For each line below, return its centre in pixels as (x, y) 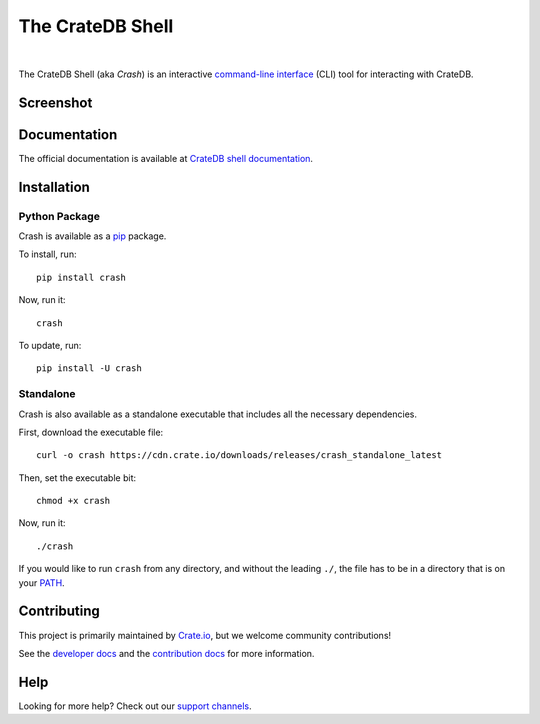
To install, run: (47, 254)
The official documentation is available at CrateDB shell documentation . (166, 158)
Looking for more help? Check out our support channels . (135, 706)
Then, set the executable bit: (77, 477)
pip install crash (81, 277)
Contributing (59, 611)
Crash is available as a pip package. (92, 236)
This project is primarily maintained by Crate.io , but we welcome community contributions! (205, 635)
